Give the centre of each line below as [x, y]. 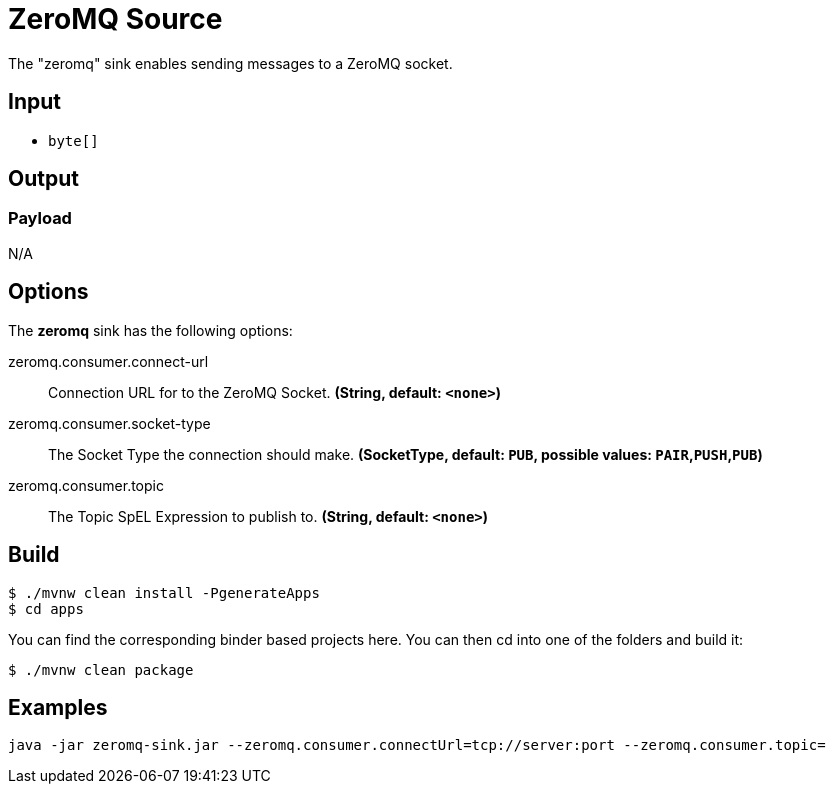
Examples [58, 707]
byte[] [73, 140]
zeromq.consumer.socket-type [109, 423]
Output [43, 179]
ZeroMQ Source [115, 19]
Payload [40, 218]
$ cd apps [46, 608]
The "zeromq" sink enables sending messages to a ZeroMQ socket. [230, 63]
